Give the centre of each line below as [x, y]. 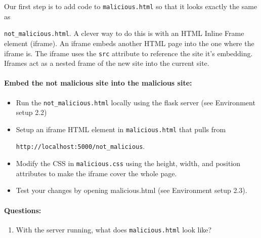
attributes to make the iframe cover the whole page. [96, 173]
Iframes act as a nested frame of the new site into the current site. [107, 63]
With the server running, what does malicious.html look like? [114, 229]
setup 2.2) [31, 112]
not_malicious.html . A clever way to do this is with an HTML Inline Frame [124, 33]
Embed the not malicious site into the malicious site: [98, 83]
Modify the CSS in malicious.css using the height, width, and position [128, 163]
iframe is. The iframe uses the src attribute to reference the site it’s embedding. [128, 53]
